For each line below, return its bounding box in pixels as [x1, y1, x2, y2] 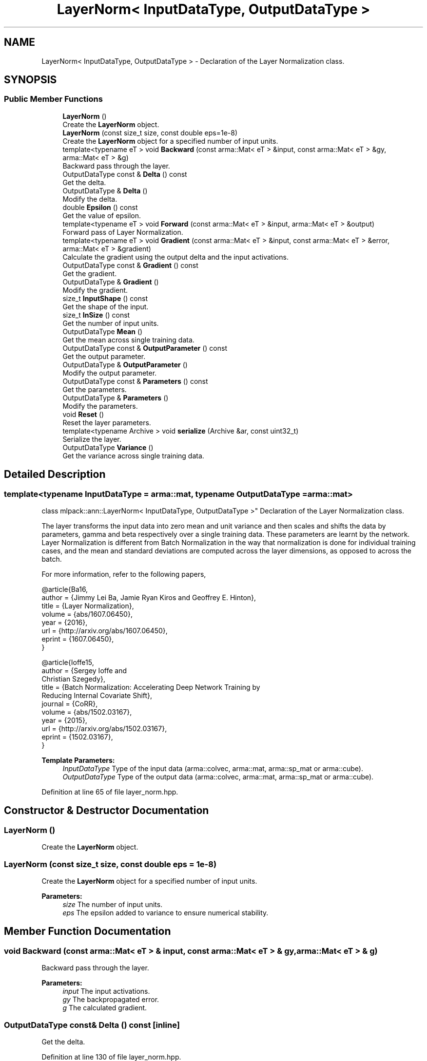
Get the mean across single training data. [62, 335, 194, 344]
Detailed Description [4, 468, 106, 481]
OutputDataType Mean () [62, 327, 143, 336]
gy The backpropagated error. [62, 995, 159, 1004]
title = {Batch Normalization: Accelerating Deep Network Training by [41, 683, 260, 692]
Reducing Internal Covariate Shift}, [41, 691, 153, 700]
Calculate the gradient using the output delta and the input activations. [62, 252, 289, 261]
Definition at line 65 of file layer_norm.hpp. [41, 788, 178, 796]
